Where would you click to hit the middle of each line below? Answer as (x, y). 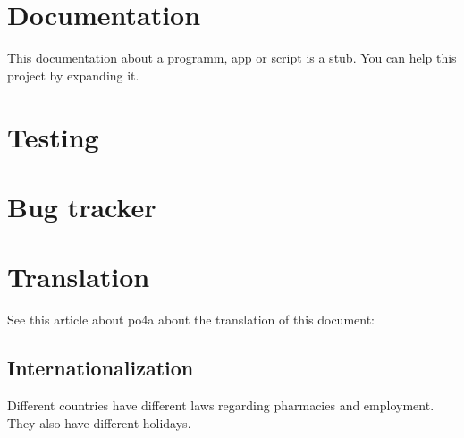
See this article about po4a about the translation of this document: (191, 320)
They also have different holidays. (99, 422)
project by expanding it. (73, 75)
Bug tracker (82, 206)
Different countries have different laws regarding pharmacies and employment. (221, 404)
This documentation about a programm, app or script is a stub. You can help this (232, 58)
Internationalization (101, 368)
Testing (53, 136)
